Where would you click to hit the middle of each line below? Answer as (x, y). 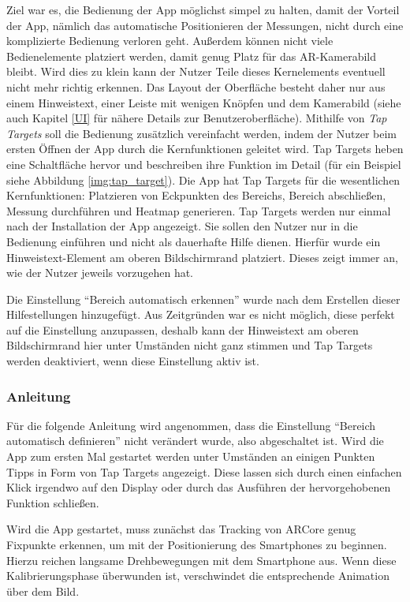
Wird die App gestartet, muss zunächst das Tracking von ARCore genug (181, 529)
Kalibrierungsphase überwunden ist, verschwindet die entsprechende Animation (198, 576)
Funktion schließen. (53, 502)
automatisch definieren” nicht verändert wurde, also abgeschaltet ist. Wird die (195, 441)
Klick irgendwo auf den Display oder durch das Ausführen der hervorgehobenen (199, 487)
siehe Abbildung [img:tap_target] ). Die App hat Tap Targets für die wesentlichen (203, 179)
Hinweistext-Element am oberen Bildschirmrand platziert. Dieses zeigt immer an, (202, 257)
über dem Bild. (43, 591)
